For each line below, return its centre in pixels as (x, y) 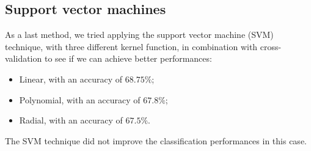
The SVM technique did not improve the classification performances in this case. (156, 140)
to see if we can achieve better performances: (128, 58)
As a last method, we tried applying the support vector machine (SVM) (139, 35)
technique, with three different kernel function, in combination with (131, 46)
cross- (271, 46)
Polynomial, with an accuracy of (80, 99)
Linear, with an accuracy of (71, 79)
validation (24, 58)
